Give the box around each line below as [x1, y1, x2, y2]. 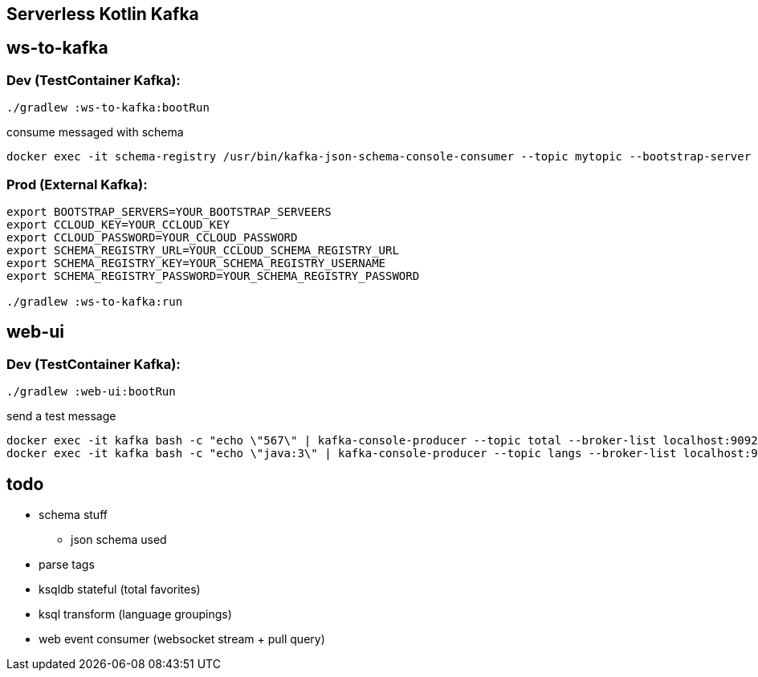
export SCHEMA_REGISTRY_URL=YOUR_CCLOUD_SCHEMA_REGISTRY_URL [6, 243, 399, 257]
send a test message [6, 409, 116, 424]
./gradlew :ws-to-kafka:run [6, 294, 183, 308]
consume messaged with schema [6, 125, 184, 140]
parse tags [39, 557, 95, 572]
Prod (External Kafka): [6, 176, 148, 193]
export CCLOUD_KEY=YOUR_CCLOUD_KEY [6, 217, 230, 231]
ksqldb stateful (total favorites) [39, 582, 201, 597]
